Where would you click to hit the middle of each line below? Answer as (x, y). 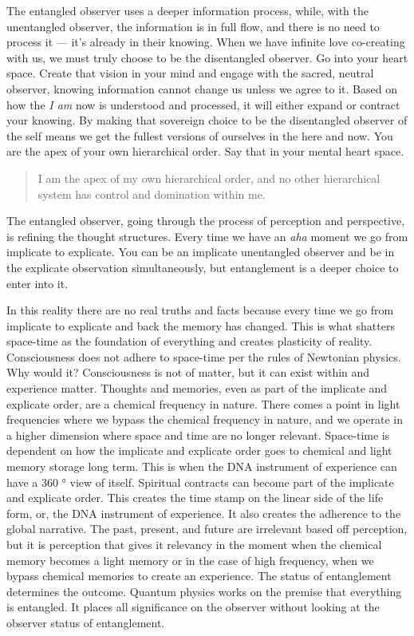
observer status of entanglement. (86, 622)
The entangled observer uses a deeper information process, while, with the (188, 10)
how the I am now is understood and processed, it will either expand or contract (203, 104)
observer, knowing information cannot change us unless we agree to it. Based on (202, 88)
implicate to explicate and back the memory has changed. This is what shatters (201, 325)
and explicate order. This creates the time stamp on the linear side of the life (195, 498)
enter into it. (37, 283)
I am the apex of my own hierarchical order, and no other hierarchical (209, 178)
